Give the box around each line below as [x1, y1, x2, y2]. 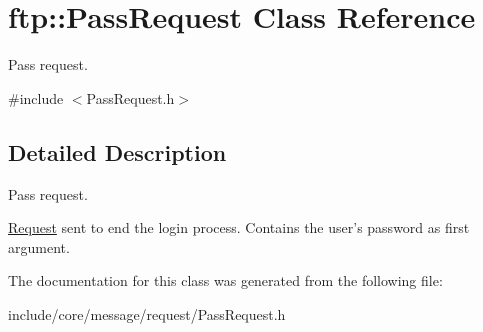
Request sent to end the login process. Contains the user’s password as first [8, 217, 470, 238]
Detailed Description [8, 136, 227, 167]
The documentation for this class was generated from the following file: [8, 270, 443, 291]
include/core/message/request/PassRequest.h [8, 303, 286, 324]
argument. [8, 236, 70, 257]
